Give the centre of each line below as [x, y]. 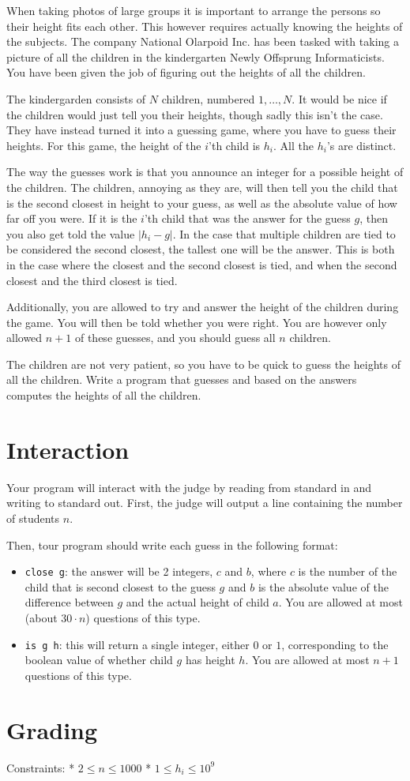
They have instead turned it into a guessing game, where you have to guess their [201, 130]
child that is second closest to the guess [120, 586]
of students [33, 518]
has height [210, 660]
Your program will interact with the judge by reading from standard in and [189, 487]
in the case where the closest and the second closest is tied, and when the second [202, 264]
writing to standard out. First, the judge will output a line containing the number [205, 503]
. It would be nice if [339, 98]
